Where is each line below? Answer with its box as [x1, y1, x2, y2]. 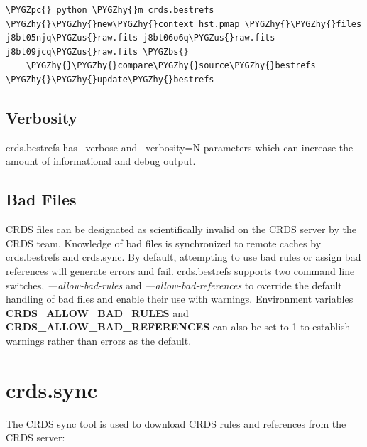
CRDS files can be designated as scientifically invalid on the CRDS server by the [6, 222, 356, 237]
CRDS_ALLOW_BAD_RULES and [6, 305, 189, 320]
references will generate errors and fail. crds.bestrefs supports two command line [6, 263, 355, 278]
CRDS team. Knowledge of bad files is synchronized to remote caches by [6, 235, 322, 250]
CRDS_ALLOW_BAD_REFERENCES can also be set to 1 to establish [6, 319, 351, 334]
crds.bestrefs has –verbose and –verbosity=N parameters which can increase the [6, 139, 354, 154]
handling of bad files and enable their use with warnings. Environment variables [6, 291, 354, 306]
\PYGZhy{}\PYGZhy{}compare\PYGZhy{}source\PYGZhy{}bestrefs [26, 60, 316, 71]
